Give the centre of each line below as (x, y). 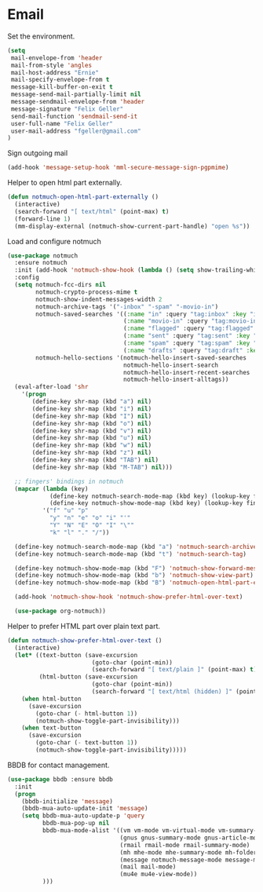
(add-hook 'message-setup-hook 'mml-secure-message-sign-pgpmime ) (118, 168)
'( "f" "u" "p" (65, 511)
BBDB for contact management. (58, 765)
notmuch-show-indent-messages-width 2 (99, 299)
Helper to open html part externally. (65, 183)
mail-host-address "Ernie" (55, 72)
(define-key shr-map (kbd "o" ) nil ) (92, 423)
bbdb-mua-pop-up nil (76, 823)
